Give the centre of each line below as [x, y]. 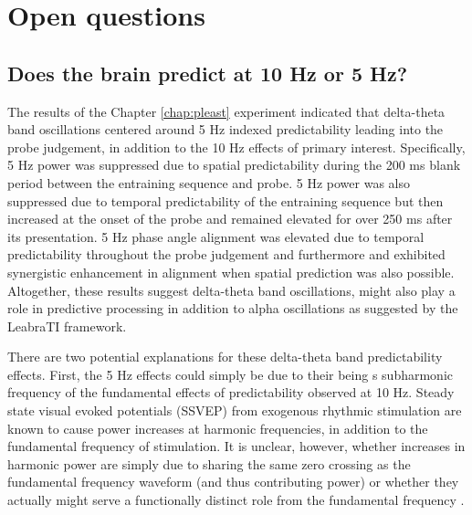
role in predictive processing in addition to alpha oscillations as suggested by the [233, 308]
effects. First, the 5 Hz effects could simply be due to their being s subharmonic [230, 374]
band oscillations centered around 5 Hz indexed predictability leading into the [226, 129]
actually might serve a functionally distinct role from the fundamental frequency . [236, 500]
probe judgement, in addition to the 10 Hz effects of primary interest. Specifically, [236, 147]
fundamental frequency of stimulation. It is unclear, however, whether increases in [236, 446]
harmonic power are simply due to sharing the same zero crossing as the [209, 463]
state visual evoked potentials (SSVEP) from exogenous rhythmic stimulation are [235, 410]
